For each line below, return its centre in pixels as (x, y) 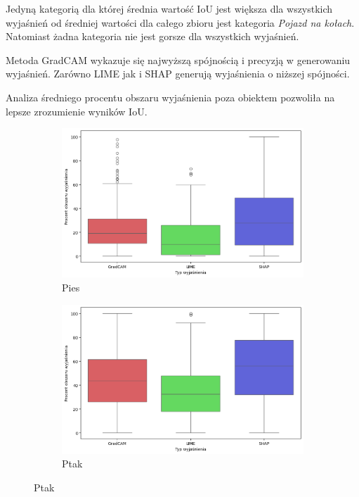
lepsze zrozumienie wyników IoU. (77, 111)
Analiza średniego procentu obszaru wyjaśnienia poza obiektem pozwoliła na (170, 97)
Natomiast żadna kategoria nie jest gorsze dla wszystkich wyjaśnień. (152, 36)
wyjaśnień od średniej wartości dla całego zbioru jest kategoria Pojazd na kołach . (180, 22)
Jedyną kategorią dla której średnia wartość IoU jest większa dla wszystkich (169, 8)
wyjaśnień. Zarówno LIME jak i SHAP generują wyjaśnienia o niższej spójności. (178, 74)
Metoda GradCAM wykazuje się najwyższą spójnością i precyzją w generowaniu (178, 59)
